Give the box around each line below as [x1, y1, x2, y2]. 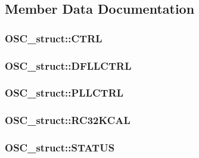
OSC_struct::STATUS [5, 140, 115, 155]
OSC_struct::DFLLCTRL [5, 58, 132, 73]
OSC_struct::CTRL [5, 30, 102, 45]
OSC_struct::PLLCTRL [5, 85, 124, 100]
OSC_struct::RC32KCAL [5, 113, 130, 128]
